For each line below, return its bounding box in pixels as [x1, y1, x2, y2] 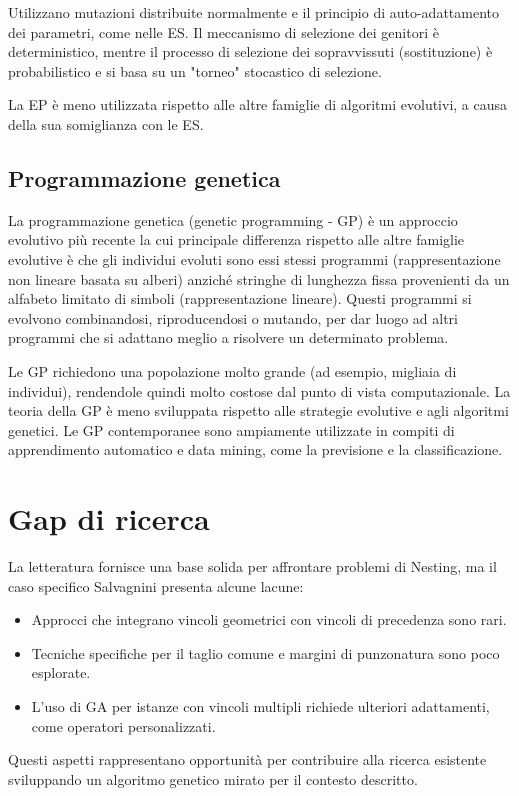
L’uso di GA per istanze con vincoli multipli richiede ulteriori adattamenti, [31, 695, 490, 716]
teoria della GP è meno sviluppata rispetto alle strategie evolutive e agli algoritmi [8, 400, 509, 421]
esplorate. [31, 662, 91, 683]
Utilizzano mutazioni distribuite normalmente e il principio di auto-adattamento [8, 2, 500, 22]
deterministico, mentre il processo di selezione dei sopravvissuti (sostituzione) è [8, 41, 493, 62]
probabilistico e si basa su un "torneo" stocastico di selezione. [8, 60, 382, 81]
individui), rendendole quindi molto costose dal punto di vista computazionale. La [8, 380, 511, 401]
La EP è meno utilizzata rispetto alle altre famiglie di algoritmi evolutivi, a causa [8, 94, 508, 115]
